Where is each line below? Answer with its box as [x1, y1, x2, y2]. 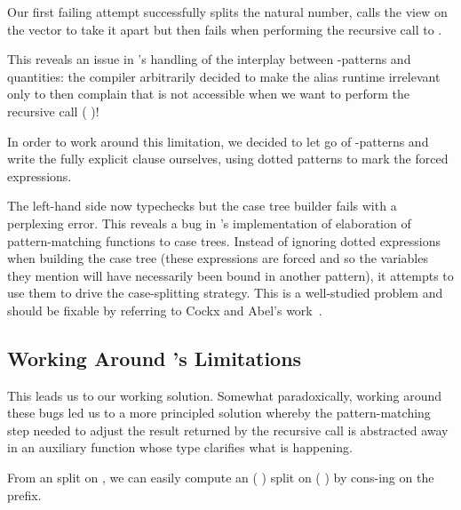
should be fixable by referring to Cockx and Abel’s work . [7, 300, 322, 319]
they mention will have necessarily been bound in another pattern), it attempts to [7, 266, 454, 284]
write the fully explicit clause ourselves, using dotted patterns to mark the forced [7, 149, 449, 168]
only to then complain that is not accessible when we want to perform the [7, 84, 409, 103]
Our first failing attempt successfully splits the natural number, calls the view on [7, 3, 448, 20]
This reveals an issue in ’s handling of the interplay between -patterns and [7, 50, 411, 68]
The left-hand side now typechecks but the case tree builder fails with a [7, 196, 397, 215]
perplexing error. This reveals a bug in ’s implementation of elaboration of [7, 213, 411, 232]
